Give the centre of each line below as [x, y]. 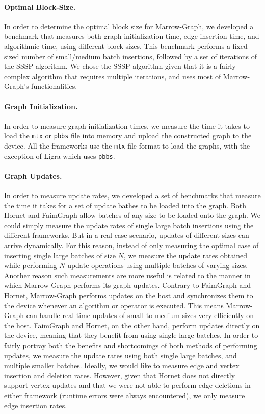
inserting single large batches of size [60, 255]
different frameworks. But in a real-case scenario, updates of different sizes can [127, 235]
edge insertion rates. [36, 405]
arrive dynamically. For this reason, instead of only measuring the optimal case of [131, 245]
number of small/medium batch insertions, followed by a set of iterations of [139, 56]
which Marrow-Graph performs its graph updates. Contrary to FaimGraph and [128, 285]
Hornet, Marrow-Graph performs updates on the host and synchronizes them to [129, 295]
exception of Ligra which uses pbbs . [60, 155]
